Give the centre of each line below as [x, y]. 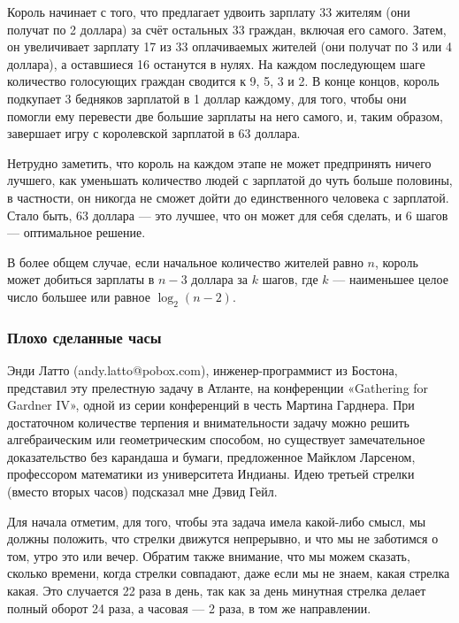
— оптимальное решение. [76, 232]
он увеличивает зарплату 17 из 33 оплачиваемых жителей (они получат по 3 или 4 [230, 46]
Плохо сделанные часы [84, 337]
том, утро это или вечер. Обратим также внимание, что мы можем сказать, [209, 555]
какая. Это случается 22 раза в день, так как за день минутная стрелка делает [217, 591]
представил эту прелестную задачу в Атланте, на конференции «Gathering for [218, 387]
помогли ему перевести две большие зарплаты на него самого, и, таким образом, [225, 115]
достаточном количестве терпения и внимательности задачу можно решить [208, 422]
